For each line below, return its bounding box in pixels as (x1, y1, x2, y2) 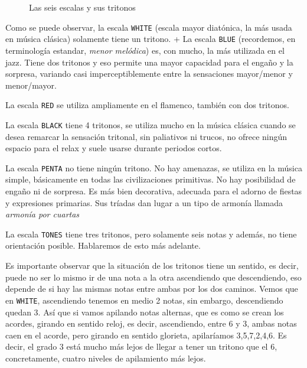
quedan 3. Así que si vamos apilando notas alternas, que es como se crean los (5, 305, 284, 318)
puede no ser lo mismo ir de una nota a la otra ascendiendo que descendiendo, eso (5, 271, 302, 283)
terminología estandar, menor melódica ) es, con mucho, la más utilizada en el (5, 44, 285, 56)
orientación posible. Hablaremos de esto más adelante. (5, 239, 201, 252)
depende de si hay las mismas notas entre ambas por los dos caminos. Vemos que (5, 282, 298, 295)
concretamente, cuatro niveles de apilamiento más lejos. (5, 351, 206, 364)
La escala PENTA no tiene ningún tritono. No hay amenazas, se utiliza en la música (5, 161, 302, 174)
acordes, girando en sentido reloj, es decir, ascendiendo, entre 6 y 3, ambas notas (5, 317, 297, 330)
